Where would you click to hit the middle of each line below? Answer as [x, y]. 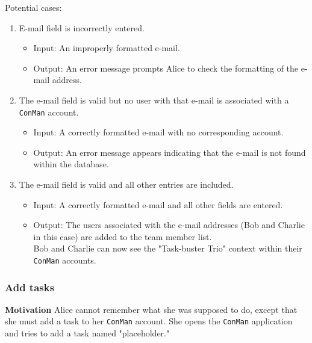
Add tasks [30, 287]
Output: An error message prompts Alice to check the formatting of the [166, 68]
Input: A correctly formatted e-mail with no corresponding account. [158, 132]
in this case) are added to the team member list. [123, 236]
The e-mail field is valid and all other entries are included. [126, 184]
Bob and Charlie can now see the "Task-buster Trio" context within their [168, 248]
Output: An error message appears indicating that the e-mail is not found [170, 152]
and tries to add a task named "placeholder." [87, 333]
